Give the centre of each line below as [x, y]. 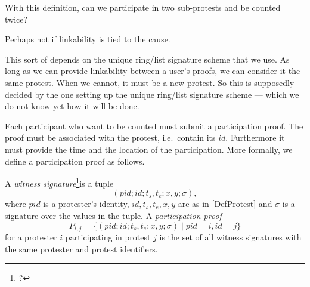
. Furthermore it [255, 138]
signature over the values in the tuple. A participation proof [113, 215]
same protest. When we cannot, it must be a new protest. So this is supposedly [150, 82]
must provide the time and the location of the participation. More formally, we [149, 149]
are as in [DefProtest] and [225, 204]
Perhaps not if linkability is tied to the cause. [88, 39]
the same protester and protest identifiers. [81, 249]
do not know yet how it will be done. [72, 106]
